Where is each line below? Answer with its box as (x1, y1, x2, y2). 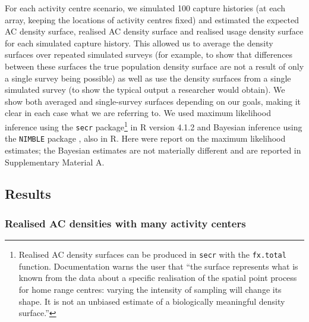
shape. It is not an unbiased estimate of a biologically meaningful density (18, 295, 285, 307)
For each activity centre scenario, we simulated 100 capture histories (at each (5, 2, 285, 14)
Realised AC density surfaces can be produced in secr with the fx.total (18, 248, 286, 261)
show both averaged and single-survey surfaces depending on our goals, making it (5, 95, 301, 107)
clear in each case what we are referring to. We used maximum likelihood (5, 107, 271, 119)
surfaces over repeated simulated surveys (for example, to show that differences (5, 48, 293, 61)
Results (5, 185, 51, 203)
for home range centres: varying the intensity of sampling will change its (18, 283, 282, 295)
